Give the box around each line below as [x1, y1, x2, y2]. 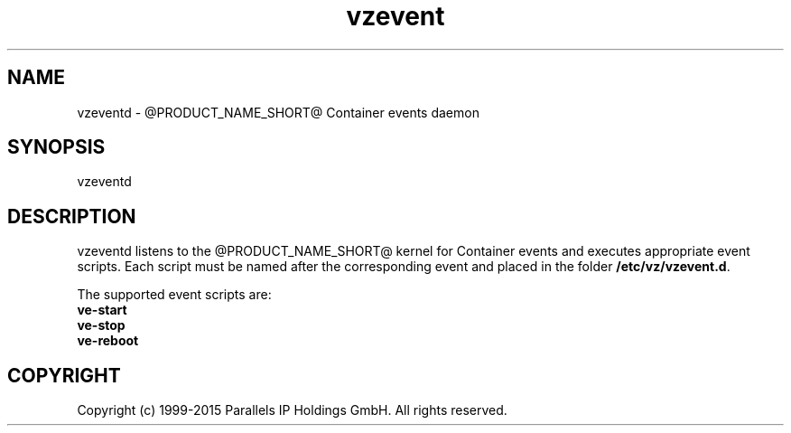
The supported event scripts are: [77, 287, 272, 303]
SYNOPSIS [7, 136, 106, 159]
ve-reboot [77, 333, 139, 349]
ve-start [77, 302, 127, 318]
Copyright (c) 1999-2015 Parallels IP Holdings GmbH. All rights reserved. [77, 402, 507, 419]
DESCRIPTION [7, 204, 136, 228]
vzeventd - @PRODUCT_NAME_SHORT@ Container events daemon [77, 104, 479, 120]
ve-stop [77, 317, 126, 334]
